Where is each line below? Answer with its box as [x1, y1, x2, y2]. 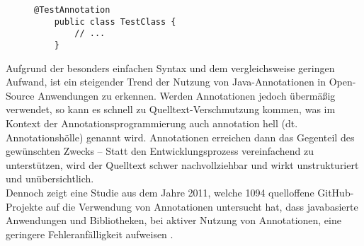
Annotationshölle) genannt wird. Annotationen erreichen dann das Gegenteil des [6, 129, 355, 144]
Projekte [6, 199, 42, 213]
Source [6, 88, 35, 102]
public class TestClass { [54, 16, 176, 27]
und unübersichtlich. [6, 171, 94, 186]
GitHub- [317, 184, 354, 199]
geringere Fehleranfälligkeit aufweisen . [6, 226, 174, 241]
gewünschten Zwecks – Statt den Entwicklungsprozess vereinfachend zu [6, 143, 314, 158]
